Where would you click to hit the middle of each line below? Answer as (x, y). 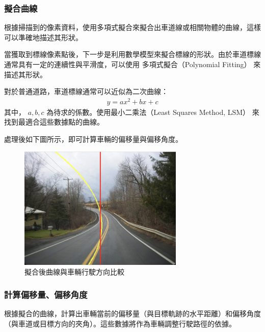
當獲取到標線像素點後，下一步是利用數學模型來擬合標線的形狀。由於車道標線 (132, 54)
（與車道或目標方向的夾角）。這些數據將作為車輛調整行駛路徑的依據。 (120, 323)
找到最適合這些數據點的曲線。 (54, 122)
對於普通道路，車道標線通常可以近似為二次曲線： (86, 91)
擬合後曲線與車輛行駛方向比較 (74, 272)
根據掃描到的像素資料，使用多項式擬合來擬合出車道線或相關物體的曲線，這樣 (132, 27)
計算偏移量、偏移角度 (46, 294)
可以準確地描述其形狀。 (43, 37)
